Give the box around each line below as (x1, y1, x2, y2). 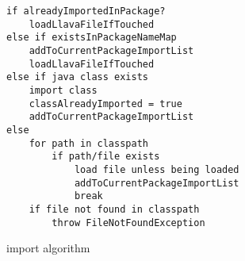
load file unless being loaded (74, 163, 239, 175)
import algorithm (6, 240, 90, 256)
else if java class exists (6, 71, 148, 83)
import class (29, 84, 98, 96)
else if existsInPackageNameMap (6, 32, 177, 44)
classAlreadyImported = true (29, 98, 182, 109)
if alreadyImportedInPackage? (6, 6, 166, 17)
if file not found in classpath (29, 203, 200, 215)
